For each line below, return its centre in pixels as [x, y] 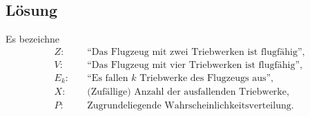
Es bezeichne [33, 39]
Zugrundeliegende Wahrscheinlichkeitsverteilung [189, 106]
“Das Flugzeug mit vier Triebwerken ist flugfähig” [194, 65]
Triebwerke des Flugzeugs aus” [205, 78]
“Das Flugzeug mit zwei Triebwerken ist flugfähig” [195, 52]
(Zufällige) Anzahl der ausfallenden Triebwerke [187, 92]
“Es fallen [108, 78]
